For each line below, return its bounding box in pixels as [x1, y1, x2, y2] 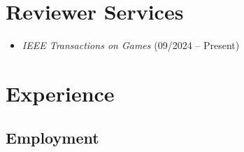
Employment [6, 127, 99, 148]
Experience [6, 78, 115, 107]
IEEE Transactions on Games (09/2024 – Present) [22, 38, 240, 53]
